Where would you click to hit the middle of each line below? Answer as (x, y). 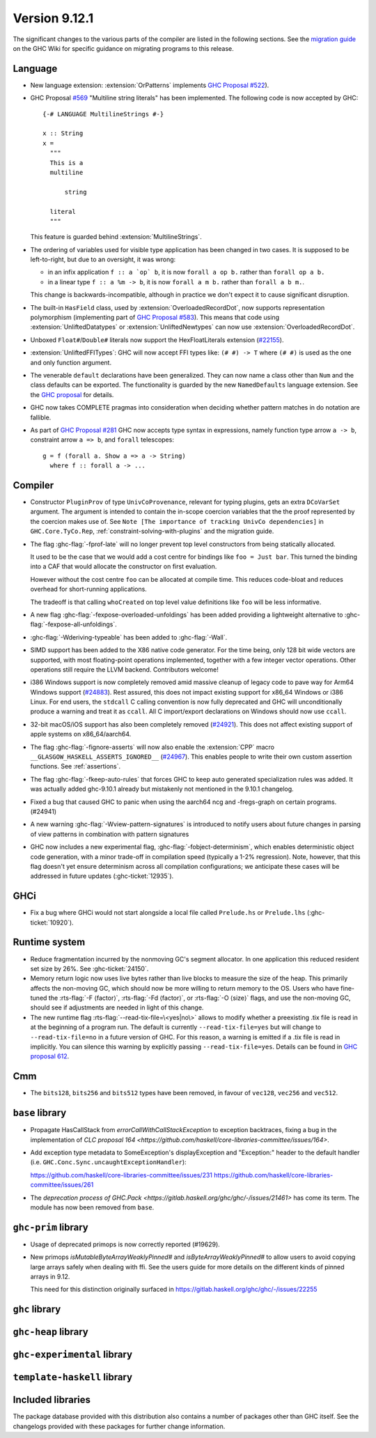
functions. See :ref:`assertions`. (76, 766)
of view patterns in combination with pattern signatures (110, 834)
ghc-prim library (50, 1227)
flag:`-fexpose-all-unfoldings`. (74, 624)
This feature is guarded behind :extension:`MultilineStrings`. (116, 237)
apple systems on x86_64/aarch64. (81, 734)
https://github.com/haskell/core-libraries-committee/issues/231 (121, 1175)
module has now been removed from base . (92, 1207)
